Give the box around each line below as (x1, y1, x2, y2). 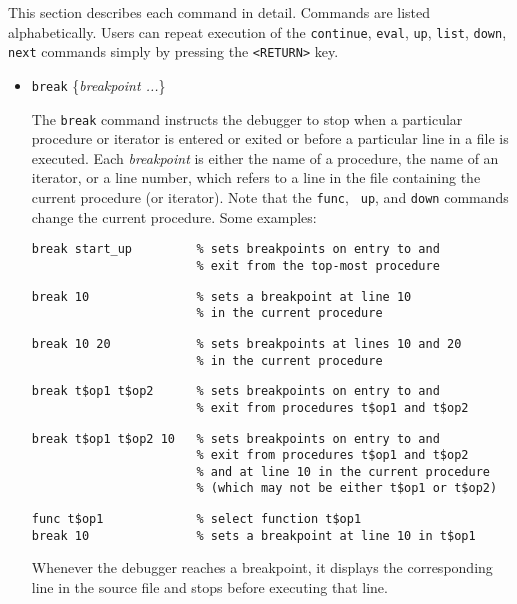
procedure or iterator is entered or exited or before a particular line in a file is (31, 128, 509, 149)
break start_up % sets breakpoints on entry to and (31, 242, 440, 257)
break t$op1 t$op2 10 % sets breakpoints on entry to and (31, 431, 440, 446)
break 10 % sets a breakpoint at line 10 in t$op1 (31, 528, 476, 543)
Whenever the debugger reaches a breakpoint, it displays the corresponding (31, 557, 493, 578)
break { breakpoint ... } (31, 74, 166, 95)
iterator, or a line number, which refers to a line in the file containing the (31, 167, 481, 188)
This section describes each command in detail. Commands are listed (8, 2, 431, 22)
